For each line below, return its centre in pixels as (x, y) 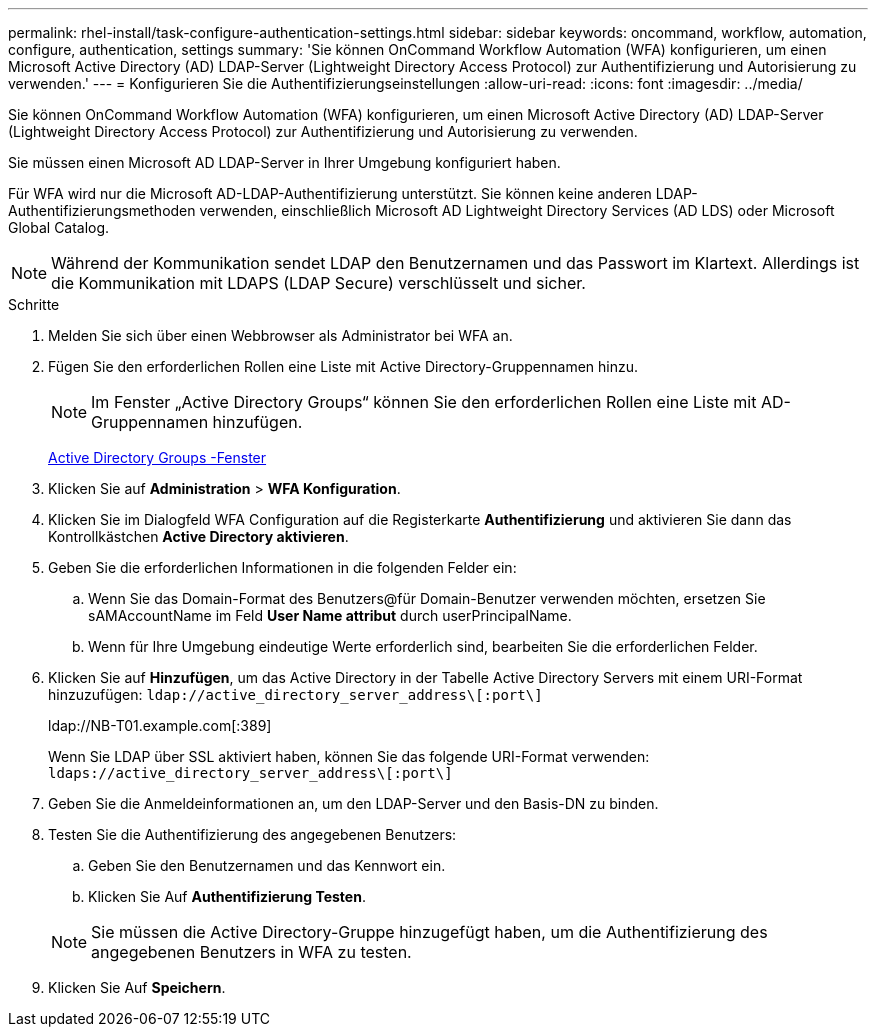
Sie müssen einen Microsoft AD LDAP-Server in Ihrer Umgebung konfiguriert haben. (284, 162)
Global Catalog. (59, 227)
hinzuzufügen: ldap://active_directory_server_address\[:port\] (295, 694)
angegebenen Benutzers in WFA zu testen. (251, 952)
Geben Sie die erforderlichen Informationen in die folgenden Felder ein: (282, 567)
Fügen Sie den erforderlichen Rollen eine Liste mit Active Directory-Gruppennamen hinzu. (343, 366)
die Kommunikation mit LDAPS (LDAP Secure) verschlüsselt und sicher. (318, 283)
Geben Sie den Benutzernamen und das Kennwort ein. (267, 865)
